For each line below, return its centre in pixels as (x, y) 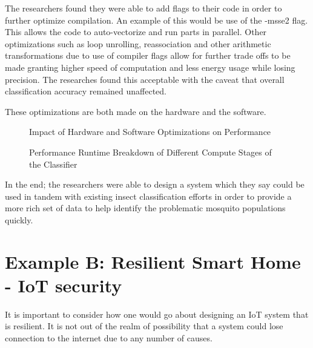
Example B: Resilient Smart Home (153, 261)
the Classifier (53, 164)
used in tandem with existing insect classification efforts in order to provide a (148, 196)
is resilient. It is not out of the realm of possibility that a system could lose (144, 326)
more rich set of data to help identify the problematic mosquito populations (145, 208)
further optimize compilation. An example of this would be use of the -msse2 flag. (156, 20)
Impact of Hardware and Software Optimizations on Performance (150, 132)
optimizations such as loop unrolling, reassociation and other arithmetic (138, 43)
